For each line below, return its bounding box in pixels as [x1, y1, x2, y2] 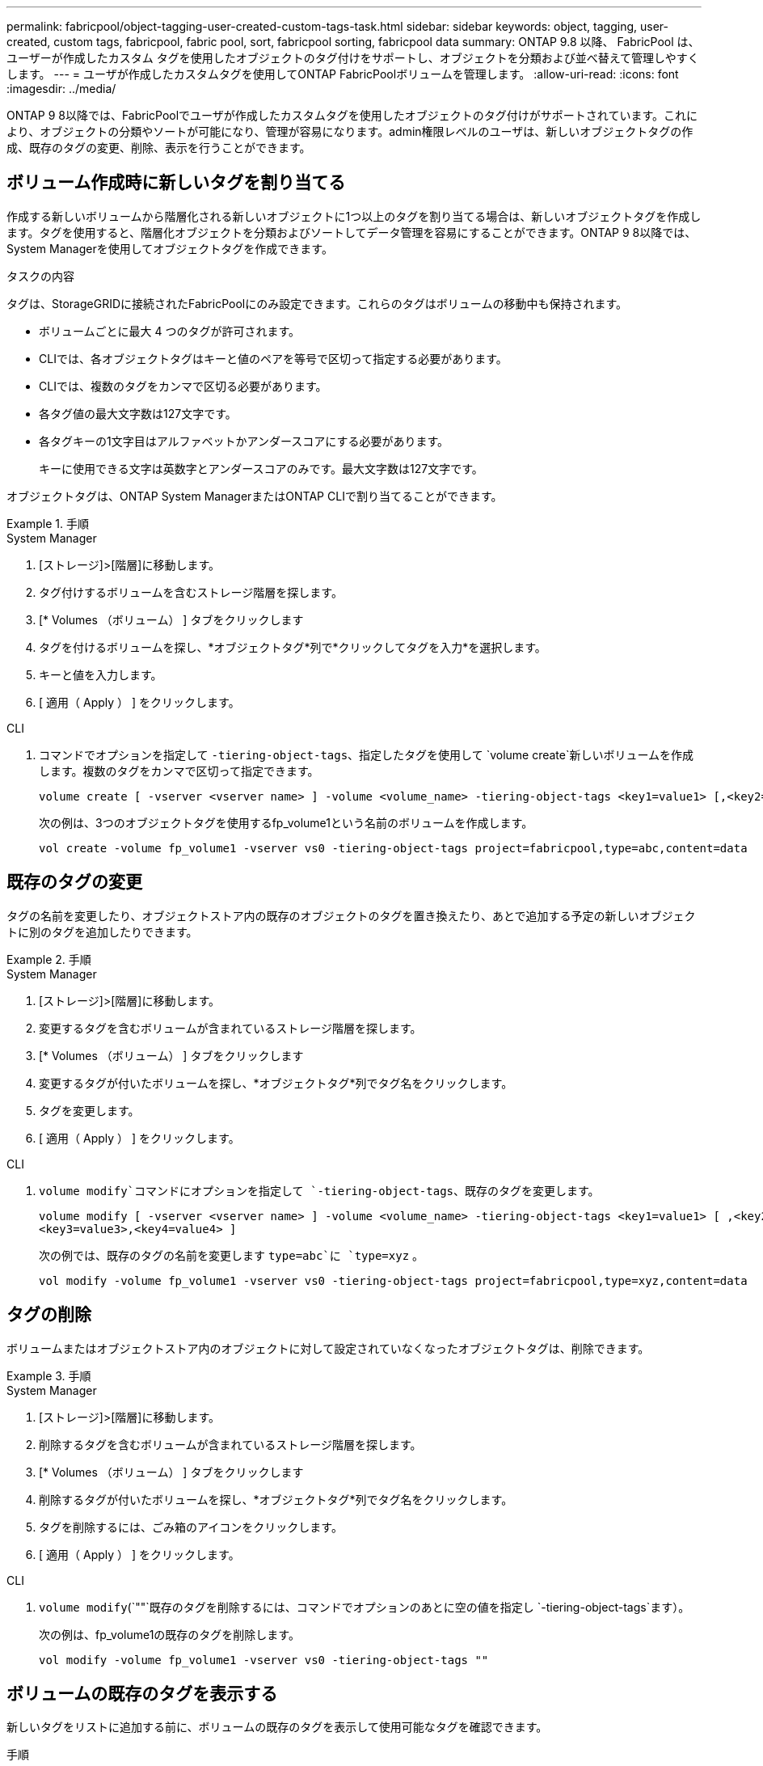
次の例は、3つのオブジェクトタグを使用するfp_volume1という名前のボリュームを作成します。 [39, 815, 533, 830]
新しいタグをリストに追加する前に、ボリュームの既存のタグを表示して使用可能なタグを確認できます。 [6, 1720, 548, 1734]
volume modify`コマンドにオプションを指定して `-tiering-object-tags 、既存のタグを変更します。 [39, 1183, 600, 1198]
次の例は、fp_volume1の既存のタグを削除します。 [39, 1627, 300, 1641]
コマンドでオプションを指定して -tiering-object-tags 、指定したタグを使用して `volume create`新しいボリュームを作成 [39, 747, 694, 762]
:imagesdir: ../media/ [6, 82, 116, 95]
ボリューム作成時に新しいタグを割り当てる [6, 172, 346, 193]
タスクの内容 [6, 268, 74, 283]
